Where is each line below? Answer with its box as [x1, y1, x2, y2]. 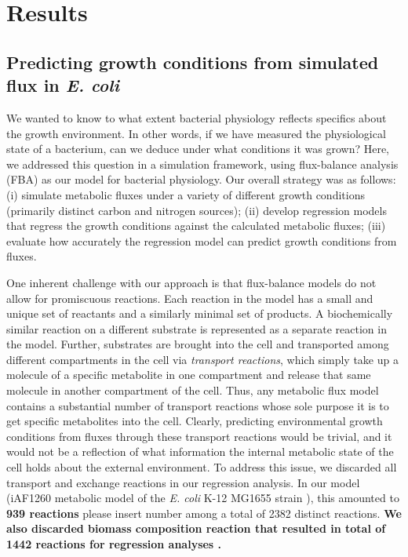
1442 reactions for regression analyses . [6, 536, 222, 552]
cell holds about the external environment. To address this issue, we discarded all [6, 459, 397, 475]
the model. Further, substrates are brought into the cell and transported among [6, 336, 389, 352]
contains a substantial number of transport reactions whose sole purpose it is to [6, 397, 389, 413]
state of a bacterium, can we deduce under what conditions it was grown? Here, [6, 140, 390, 157]
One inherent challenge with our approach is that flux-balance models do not [6, 274, 377, 290]
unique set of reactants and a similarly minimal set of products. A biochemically [6, 305, 393, 322]
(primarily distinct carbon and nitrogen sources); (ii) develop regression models [6, 202, 387, 218]
